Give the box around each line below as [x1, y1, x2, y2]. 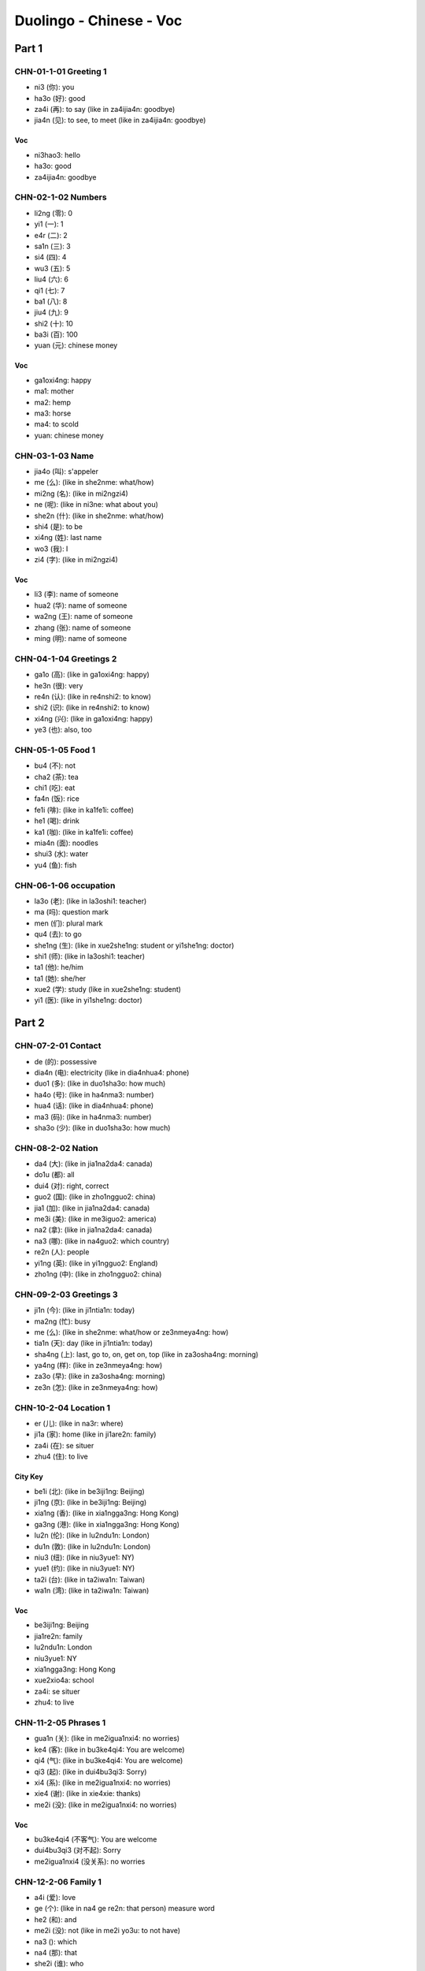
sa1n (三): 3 [34, 241, 71, 251]
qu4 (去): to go [34, 930, 82, 939]
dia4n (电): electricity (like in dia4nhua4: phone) [34, 1068, 190, 1077]
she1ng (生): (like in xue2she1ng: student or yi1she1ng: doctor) [34, 941, 235, 950]
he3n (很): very [34, 680, 83, 690]
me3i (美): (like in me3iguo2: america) [34, 1214, 157, 1224]
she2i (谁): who [34, 1959, 84, 1969]
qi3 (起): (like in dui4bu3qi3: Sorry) [34, 1767, 147, 1776]
